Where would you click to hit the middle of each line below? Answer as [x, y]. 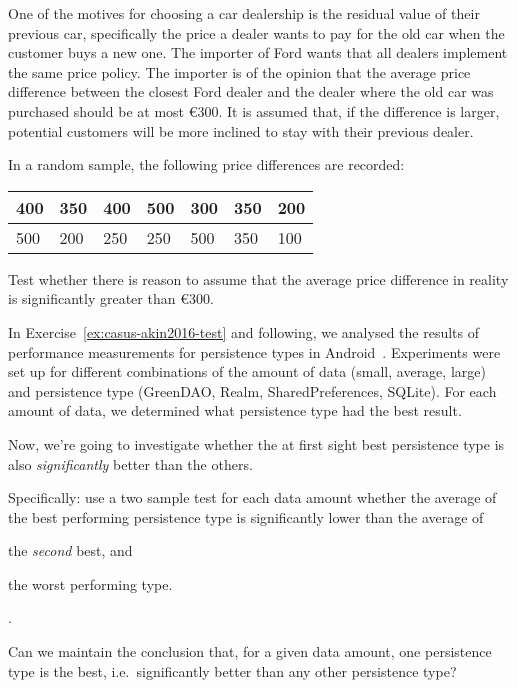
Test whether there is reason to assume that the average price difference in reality [258, 278]
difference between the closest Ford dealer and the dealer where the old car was [251, 91]
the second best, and [70, 550]
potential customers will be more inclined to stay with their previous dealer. [241, 130]
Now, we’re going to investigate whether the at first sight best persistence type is [256, 443]
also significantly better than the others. [130, 463]
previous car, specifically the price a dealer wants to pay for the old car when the [256, 32]
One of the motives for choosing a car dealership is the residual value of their [244, 13]
